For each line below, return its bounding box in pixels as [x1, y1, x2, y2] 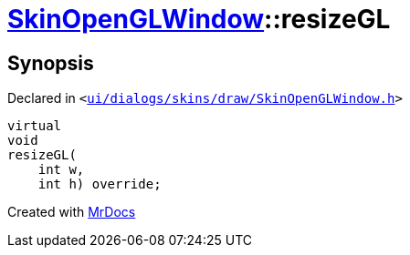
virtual [7, 118, 62, 134]
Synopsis [7, 51, 94, 75]
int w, [37, 162, 85, 178]
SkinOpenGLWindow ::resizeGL [7, 4, 391, 35]
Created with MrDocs [7, 204, 136, 220]
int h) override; [37, 177, 162, 192]
